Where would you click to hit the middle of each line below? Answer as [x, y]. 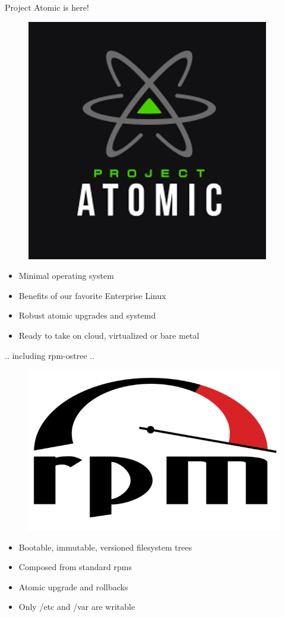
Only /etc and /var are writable [77, 607]
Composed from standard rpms [75, 567]
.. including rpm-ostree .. [50, 355]
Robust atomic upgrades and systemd [87, 315]
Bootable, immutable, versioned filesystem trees [105, 547]
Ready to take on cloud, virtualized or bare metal [109, 335]
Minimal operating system [66, 276]
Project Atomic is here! [47, 7]
